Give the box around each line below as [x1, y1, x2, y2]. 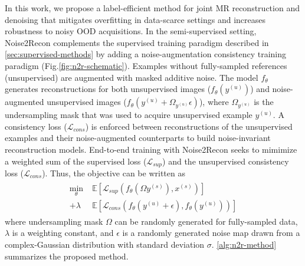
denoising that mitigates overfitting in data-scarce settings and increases [5, 13, 266, 25]
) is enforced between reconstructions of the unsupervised [85, 120, 293, 132]
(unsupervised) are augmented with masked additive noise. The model [5, 71, 258, 83]
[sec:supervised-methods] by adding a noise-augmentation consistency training [5, 48, 287, 60]
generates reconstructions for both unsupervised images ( [5, 83, 211, 95]
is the [254, 96, 274, 108]
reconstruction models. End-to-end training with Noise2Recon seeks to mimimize [5, 143, 297, 155]
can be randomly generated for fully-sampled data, [114, 215, 298, 227]
